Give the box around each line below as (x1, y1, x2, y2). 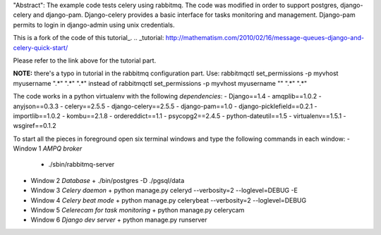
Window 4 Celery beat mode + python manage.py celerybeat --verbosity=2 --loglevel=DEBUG (30, 196, 307, 204)
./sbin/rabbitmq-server (48, 160, 115, 169)
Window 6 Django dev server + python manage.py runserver (30, 215, 207, 224)
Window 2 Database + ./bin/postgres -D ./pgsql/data (30, 176, 185, 184)
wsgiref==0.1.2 (13, 122, 56, 130)
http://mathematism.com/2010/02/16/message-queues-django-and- (165, 34, 365, 42)
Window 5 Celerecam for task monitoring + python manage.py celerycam (30, 206, 245, 215)
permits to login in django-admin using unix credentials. (13, 20, 176, 29)
